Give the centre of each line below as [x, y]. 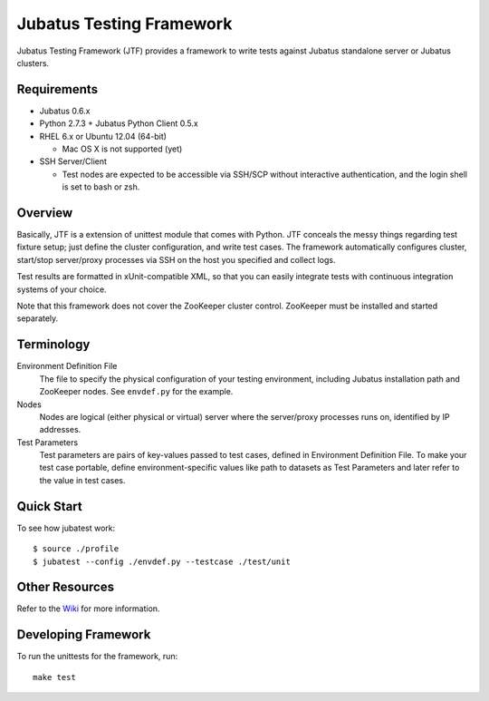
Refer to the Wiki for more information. [88, 609]
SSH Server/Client [73, 161]
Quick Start [49, 506]
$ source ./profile [76, 549]
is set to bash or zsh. [101, 187]
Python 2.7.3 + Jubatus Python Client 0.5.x [119, 123]
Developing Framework [84, 635]
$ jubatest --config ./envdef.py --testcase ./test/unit [162, 561]
